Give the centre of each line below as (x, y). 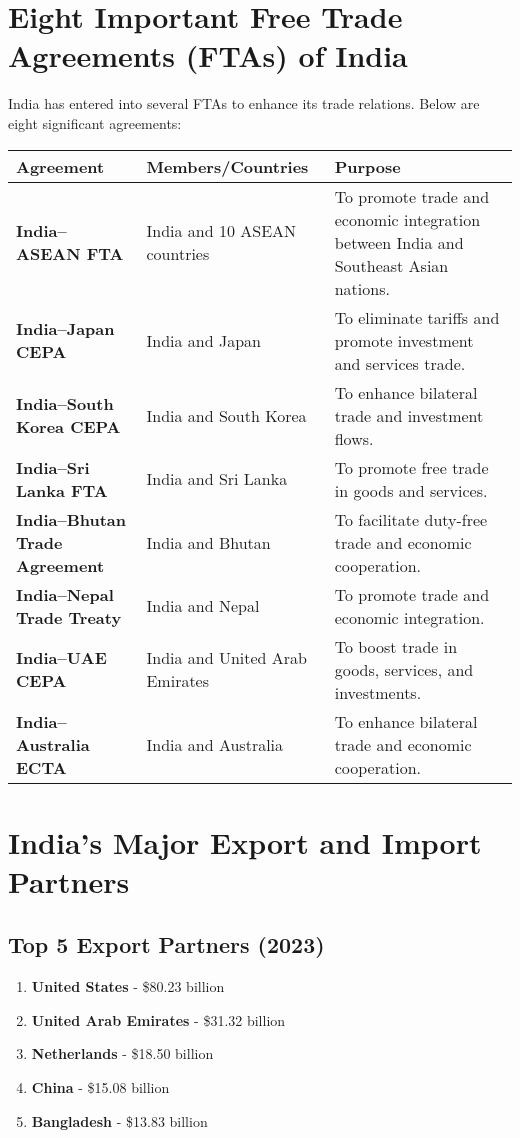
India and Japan (203, 340)
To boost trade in (396, 646)
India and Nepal (203, 605)
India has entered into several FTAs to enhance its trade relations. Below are (244, 103)
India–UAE (61, 657)
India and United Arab (226, 657)
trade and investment (409, 415)
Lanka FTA (62, 490)
